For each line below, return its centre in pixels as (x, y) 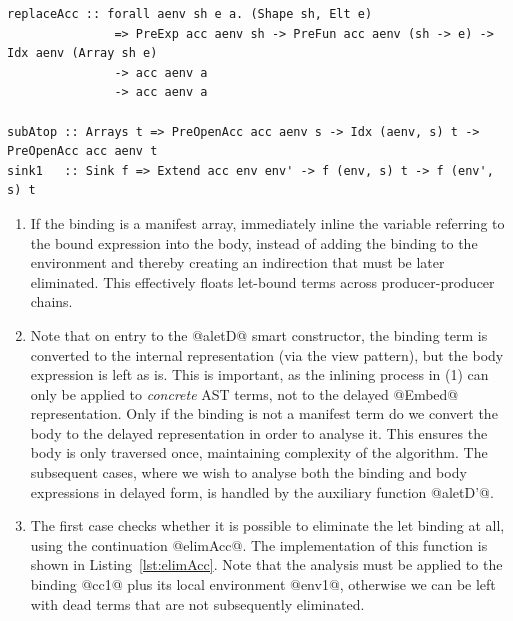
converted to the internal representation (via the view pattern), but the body (267, 354)
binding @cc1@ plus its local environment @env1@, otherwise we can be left (263, 584)
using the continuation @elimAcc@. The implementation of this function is (259, 544)
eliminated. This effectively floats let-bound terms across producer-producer (262, 281)
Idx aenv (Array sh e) (82, 53)
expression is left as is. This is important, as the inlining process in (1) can (259, 374)
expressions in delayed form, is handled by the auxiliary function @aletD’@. (262, 491)
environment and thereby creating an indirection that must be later (237, 262)
